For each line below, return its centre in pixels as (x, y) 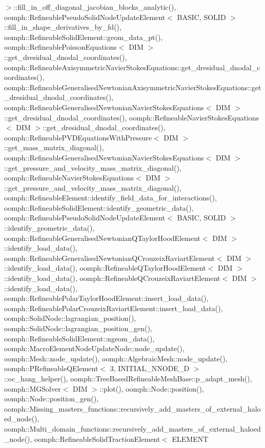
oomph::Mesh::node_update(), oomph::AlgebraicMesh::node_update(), (116, 358)
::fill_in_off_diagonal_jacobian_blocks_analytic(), (95, 7)
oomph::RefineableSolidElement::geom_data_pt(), (84, 37)
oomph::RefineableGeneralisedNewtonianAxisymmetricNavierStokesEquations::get (133, 87)
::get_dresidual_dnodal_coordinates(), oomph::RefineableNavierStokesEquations (132, 117)
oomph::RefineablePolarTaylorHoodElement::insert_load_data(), (106, 298)
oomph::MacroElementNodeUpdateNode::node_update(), (94, 348)
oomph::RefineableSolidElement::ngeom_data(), (79, 338)
